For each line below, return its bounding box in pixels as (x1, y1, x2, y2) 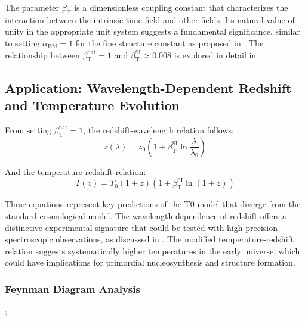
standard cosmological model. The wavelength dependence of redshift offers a (5, 209, 287, 222)
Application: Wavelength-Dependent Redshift (5, 78, 292, 96)
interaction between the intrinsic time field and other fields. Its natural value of (5, 13, 295, 26)
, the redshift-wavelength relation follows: (83, 123, 234, 136)
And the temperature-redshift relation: (5, 165, 146, 177)
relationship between (5, 48, 80, 61)
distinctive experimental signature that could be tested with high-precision (5, 221, 278, 233)
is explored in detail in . (174, 48, 261, 61)
